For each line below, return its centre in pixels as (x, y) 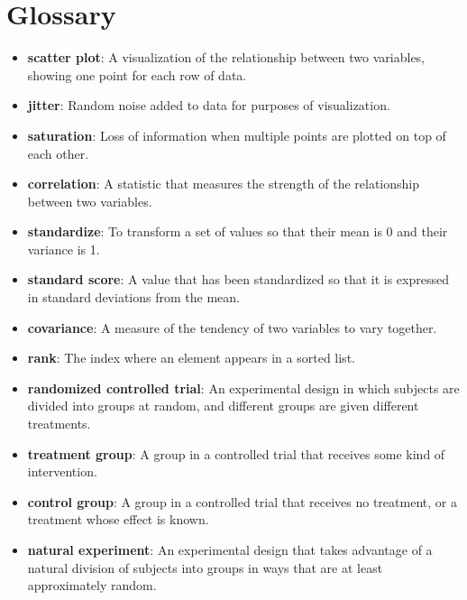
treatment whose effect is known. (118, 519)
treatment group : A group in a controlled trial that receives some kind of (236, 453)
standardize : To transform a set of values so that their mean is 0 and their (238, 231)
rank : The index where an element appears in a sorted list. (191, 358)
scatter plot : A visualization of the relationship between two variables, (226, 57)
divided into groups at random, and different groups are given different (223, 406)
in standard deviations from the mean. (133, 297)
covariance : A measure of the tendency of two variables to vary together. (232, 327)
